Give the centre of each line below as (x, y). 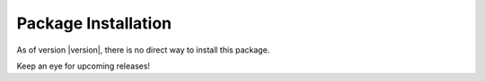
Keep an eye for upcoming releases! (84, 66)
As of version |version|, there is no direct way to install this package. (143, 50)
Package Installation (94, 23)
